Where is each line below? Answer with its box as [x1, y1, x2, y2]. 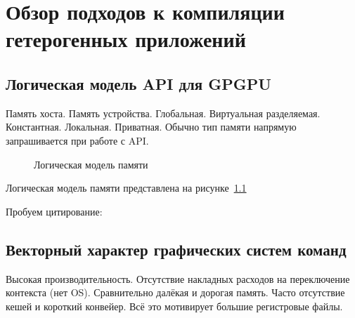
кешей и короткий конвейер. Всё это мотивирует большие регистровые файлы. [6, 298, 343, 313]
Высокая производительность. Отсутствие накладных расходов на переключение [6, 271, 350, 286]
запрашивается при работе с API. [6, 133, 149, 147]
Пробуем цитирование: [6, 204, 103, 218]
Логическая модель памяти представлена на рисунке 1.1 [6, 180, 247, 195]
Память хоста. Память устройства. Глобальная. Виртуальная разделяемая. [6, 105, 321, 120]
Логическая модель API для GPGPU [6, 72, 271, 94]
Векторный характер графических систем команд [6, 238, 347, 260]
